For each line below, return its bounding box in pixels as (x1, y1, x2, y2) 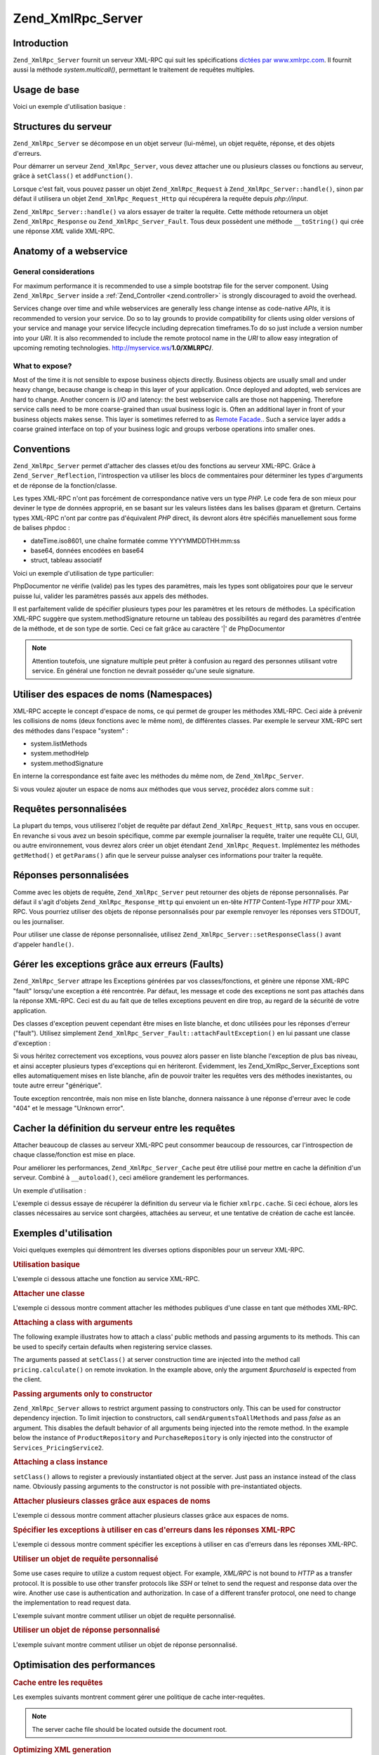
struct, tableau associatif (30, 556, 102, 564)
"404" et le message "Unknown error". (13, 1104, 125, 1113)
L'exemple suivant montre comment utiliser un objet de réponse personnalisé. (13, 1640, 238, 1649)
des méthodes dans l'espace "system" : (13, 727, 128, 735)
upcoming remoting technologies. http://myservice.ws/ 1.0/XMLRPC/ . (13, 343, 214, 352)
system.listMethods (30, 739, 88, 748)
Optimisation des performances (13, 1659, 156, 1671)
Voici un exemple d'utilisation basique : (13, 102, 126, 111)
